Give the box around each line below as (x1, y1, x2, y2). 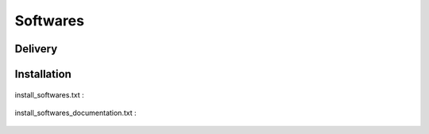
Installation (14, 67, 71, 81)
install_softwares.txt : (14, 90, 84, 99)
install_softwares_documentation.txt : (14, 108, 137, 117)
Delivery (14, 42, 58, 56)
